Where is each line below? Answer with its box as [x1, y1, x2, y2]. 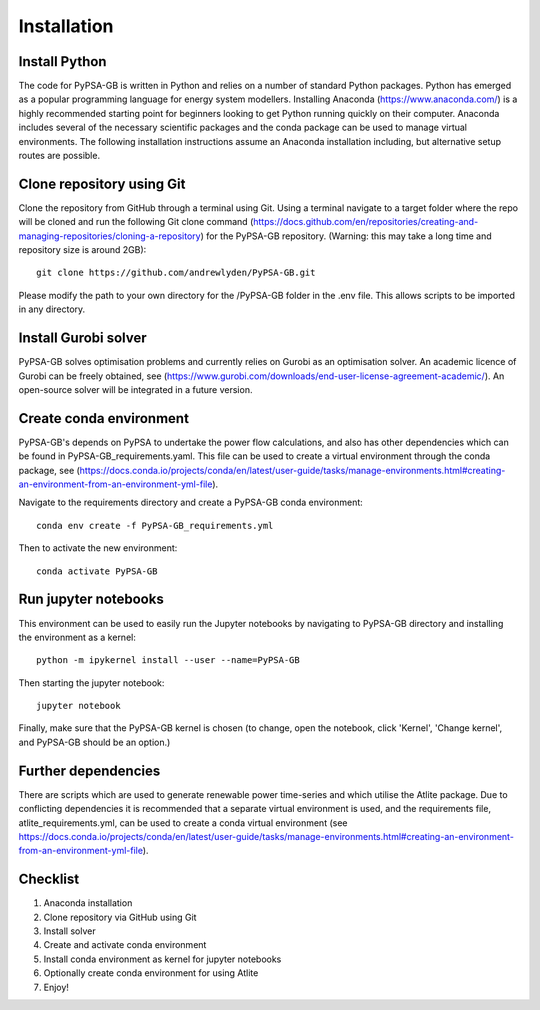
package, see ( [18, 464, 80, 476]
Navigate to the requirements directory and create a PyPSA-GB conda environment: [18, 496, 364, 509]
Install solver [43, 925, 96, 937]
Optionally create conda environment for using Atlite [43, 967, 259, 979]
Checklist [18, 871, 80, 888]
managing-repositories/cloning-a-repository [18, 230, 201, 242]
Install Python [18, 53, 107, 70]
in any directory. [18, 303, 86, 315]
